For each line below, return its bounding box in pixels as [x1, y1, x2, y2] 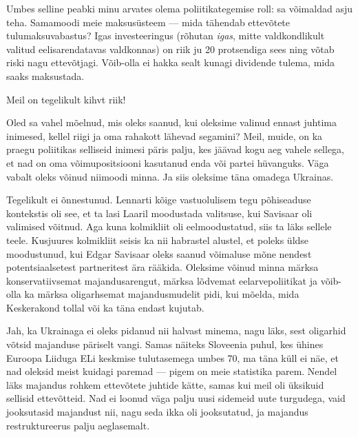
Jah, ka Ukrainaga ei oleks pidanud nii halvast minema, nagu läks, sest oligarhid [6, 323, 346, 338]
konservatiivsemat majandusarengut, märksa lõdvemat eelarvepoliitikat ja [6, 273, 317, 287]
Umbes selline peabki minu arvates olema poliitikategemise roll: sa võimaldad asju [6, 1, 352, 15]
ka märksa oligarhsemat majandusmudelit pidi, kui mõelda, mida [24, 287, 299, 301]
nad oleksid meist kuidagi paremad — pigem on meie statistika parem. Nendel [6, 364, 337, 378]
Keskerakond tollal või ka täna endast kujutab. [6, 300, 204, 314]
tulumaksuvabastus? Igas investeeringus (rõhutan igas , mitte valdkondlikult [6, 28, 325, 43]
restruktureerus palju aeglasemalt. [6, 418, 150, 432]
